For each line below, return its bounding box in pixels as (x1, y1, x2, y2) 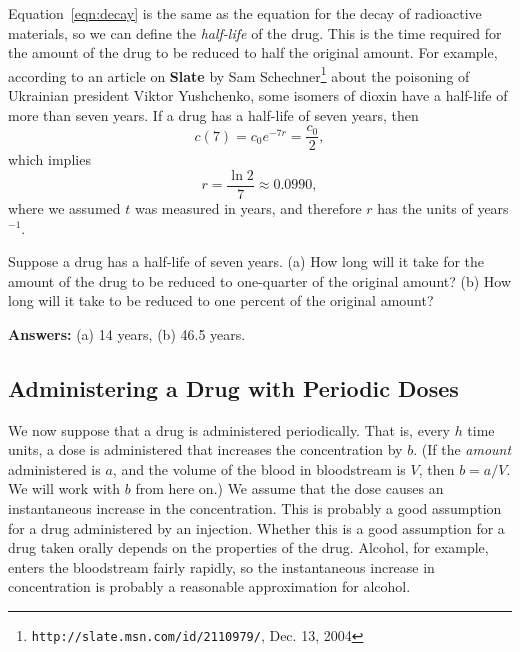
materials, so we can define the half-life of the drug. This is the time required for (8, 22, 502, 43)
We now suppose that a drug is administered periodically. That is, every (8, 419, 450, 440)
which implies (8, 149, 91, 170)
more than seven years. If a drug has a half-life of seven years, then (8, 104, 419, 125)
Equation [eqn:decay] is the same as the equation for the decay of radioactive (8, 3, 482, 23)
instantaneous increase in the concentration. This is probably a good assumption (8, 498, 502, 519)
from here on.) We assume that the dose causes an (135, 478, 444, 499)
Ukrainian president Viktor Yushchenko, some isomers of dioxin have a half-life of (8, 85, 508, 106)
